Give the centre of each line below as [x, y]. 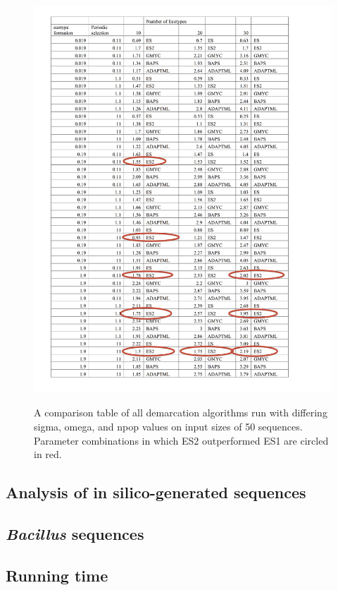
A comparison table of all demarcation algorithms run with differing [181, 413]
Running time [57, 575]
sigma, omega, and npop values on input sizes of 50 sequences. [168, 427]
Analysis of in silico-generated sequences [156, 492]
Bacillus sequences [75, 534]
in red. [48, 454]
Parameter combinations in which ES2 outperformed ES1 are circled [181, 440]
